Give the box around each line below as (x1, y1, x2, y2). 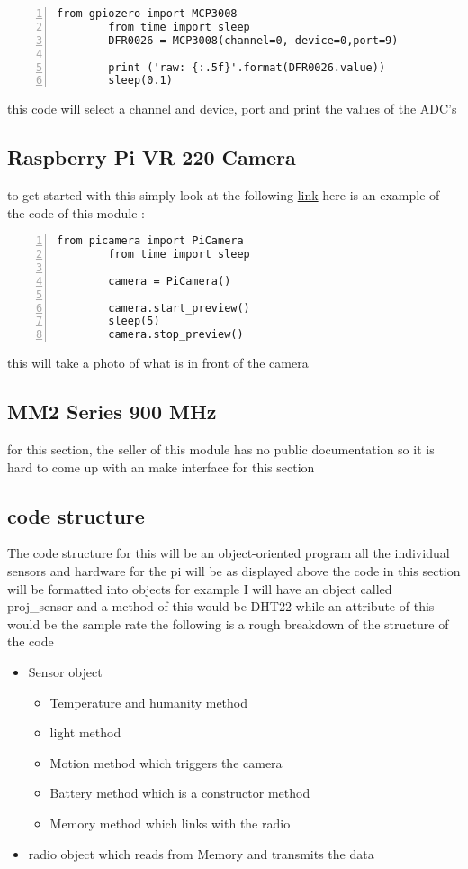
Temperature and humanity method (49, 692, 248, 711)
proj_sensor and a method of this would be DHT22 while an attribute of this (7, 597, 435, 616)
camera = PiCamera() (108, 274, 231, 288)
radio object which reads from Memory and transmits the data (28, 844, 374, 863)
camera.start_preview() (108, 301, 250, 315)
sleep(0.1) (108, 74, 173, 87)
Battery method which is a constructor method (49, 783, 310, 802)
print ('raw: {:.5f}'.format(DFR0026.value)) (108, 60, 386, 74)
